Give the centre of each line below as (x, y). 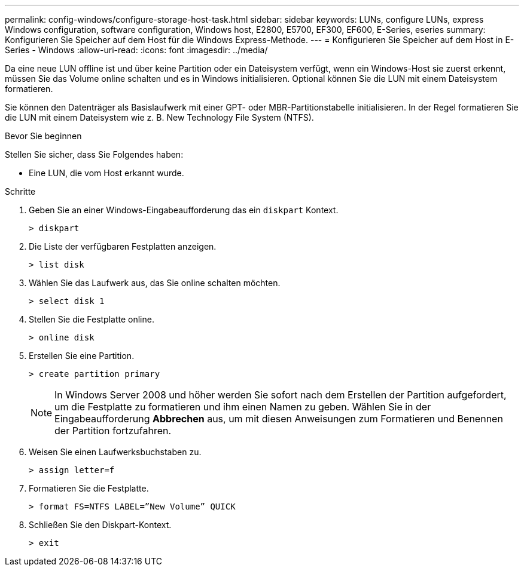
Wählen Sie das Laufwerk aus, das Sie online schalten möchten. (155, 283)
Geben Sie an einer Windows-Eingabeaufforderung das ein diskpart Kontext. (184, 210)
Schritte (20, 191)
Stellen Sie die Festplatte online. (92, 319)
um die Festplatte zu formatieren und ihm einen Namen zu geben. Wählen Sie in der (243, 407)
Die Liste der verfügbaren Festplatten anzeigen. (123, 246)
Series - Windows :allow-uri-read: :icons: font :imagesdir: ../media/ (136, 50)
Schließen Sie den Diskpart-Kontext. (100, 525)
